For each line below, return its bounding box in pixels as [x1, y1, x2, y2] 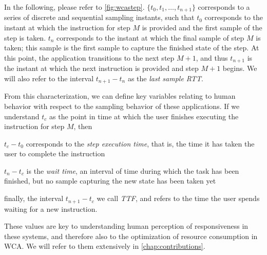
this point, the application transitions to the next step [4, 52, 175, 63]
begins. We [222, 63, 257, 74]
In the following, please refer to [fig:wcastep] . [4, 2, 145, 12]
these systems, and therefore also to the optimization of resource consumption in [4, 230, 258, 241]
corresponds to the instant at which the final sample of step [56, 32, 244, 43]
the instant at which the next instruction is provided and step [4, 63, 199, 74]
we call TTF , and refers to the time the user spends [97, 193, 260, 204]
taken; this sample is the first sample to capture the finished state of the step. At [4, 42, 259, 53]
